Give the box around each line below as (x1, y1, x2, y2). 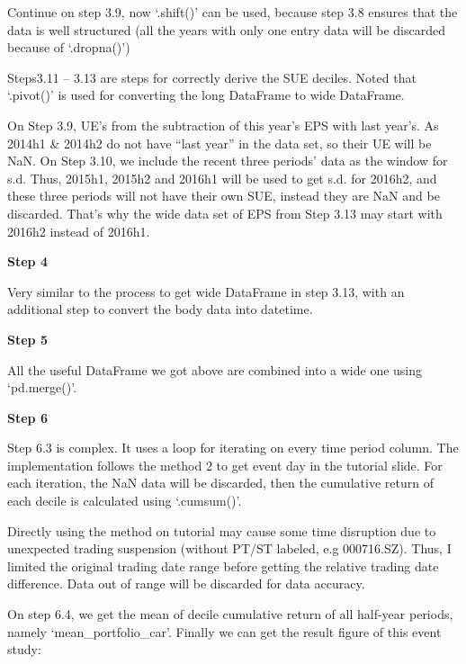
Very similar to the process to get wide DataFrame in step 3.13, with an (7, 282, 405, 301)
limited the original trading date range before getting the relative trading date (7, 556, 439, 575)
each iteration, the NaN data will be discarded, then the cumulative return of (7, 473, 434, 492)
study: (7, 640, 41, 659)
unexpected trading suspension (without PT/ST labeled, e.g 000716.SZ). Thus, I (7, 539, 452, 558)
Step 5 (7, 329, 48, 348)
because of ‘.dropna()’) (7, 38, 130, 57)
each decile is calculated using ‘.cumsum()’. (7, 491, 242, 510)
